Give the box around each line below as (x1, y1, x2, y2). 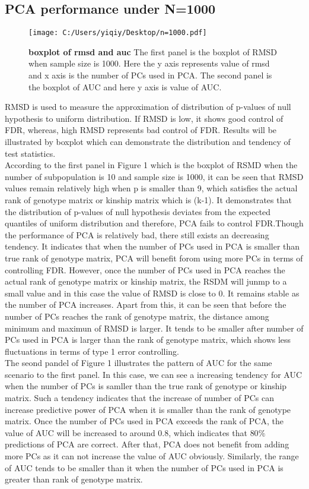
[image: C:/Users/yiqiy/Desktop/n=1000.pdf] (28, 29, 207, 37)
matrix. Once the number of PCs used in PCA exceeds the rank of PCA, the (5, 415, 283, 427)
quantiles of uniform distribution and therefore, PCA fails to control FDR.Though (5, 217, 304, 229)
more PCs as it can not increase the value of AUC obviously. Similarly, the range (5, 450, 299, 462)
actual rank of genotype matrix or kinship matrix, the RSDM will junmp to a (5, 275, 287, 288)
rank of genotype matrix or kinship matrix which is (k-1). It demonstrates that (5, 193, 292, 206)
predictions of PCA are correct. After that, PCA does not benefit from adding (5, 438, 289, 450)
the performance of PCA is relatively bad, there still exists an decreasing (5, 228, 269, 241)
